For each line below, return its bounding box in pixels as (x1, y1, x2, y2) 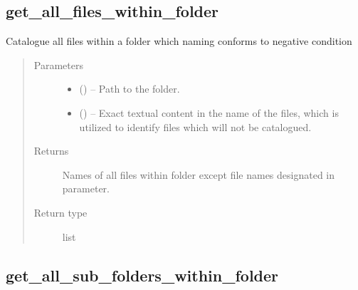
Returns (33, 143, 69, 158)
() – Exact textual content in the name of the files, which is (79, 105, 339, 120)
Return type (33, 204, 88, 219)
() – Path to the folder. (79, 81, 180, 96)
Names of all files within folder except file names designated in (62, 167, 335, 182)
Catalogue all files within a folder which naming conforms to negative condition (6, 33, 352, 48)
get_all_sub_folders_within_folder (6, 264, 279, 286)
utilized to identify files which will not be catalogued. (79, 119, 312, 134)
